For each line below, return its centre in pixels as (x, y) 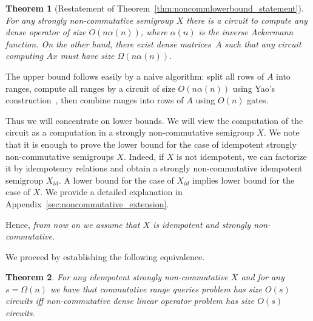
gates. (258, 100)
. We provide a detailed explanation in (111, 192)
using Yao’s (254, 88)
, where (154, 32)
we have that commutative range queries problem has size (156, 288)
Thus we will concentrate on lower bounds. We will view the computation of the (154, 120)
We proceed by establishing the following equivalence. (105, 256)
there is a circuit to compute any (247, 20)
